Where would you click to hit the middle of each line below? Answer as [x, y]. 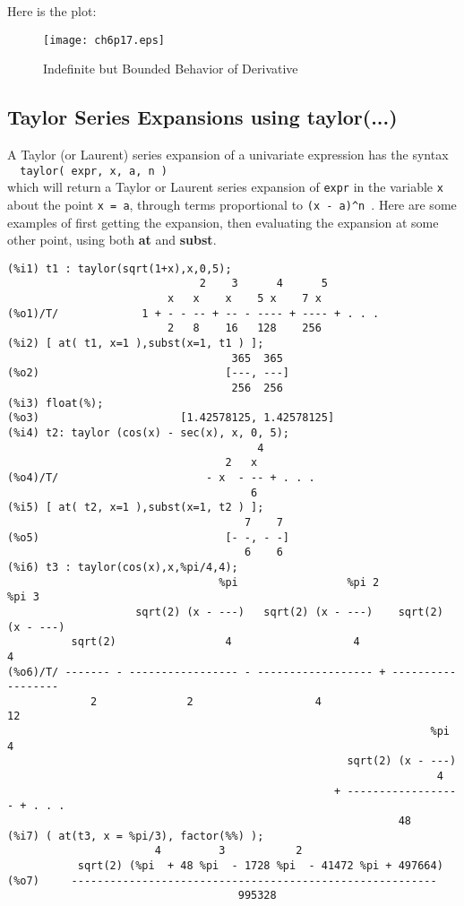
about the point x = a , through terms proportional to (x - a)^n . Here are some [232, 204]
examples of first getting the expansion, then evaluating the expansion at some [223, 222]
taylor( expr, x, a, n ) [94, 171]
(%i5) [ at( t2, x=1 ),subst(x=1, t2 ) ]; [136, 508]
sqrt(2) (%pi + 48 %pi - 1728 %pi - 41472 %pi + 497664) [260, 866]
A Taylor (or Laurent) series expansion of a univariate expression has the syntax [228, 155]
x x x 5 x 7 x [244, 299]
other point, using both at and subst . [112, 240]
